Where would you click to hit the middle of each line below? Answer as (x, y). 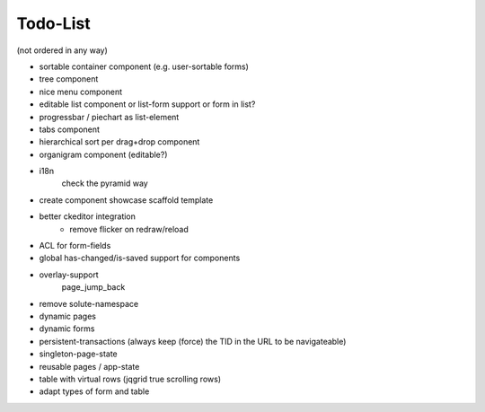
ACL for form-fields (75, 246)
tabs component (70, 129)
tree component (69, 79)
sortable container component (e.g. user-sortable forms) (144, 66)
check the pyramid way (105, 183)
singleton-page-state (79, 354)
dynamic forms (67, 329)
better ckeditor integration (88, 216)
